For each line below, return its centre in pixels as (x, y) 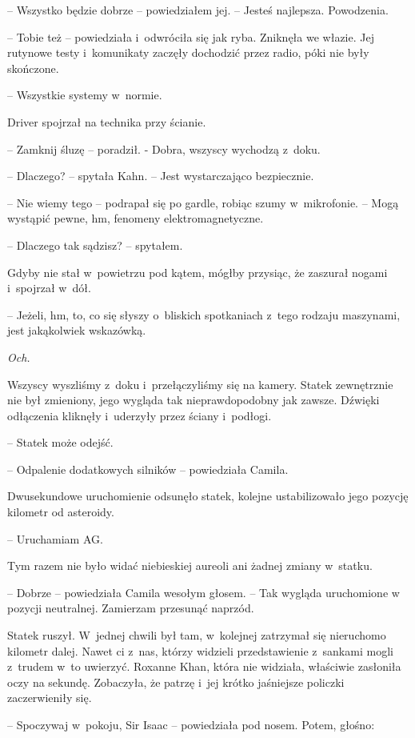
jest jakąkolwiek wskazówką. (77, 330)
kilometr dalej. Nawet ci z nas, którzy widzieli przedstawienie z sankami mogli (200, 650)
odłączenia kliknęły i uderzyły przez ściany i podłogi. (140, 415)
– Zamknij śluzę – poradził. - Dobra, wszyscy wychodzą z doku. (164, 148)
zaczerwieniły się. (50, 698)
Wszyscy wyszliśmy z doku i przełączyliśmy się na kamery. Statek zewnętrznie (200, 384)
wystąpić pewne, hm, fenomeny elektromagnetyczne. (136, 218)
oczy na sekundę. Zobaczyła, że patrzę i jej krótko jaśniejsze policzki (176, 682)
